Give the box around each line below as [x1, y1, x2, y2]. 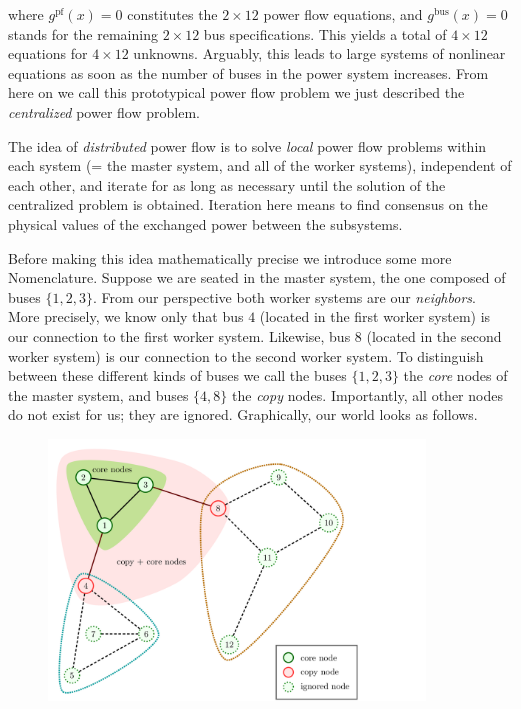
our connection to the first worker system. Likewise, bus [8, 325, 351, 346]
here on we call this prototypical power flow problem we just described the [8, 82, 465, 103]
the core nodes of [403, 365, 508, 386]
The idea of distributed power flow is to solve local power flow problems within [8, 135, 487, 156]
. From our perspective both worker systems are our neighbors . [92, 286, 476, 307]
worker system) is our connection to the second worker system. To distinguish [8, 345, 484, 366]
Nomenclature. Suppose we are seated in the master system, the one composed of [8, 267, 506, 288]
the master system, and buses [8, 384, 189, 405]
